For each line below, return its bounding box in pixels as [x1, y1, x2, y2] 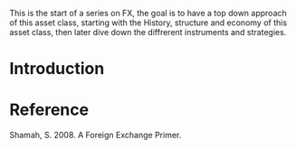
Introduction [9, 59, 105, 79]
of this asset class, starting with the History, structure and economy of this [9, 17, 288, 28]
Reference [9, 99, 89, 120]
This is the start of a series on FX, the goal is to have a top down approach [9, 8, 287, 18]
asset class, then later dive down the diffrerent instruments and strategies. [9, 27, 287, 37]
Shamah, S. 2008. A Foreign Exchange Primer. [9, 130, 182, 141]
